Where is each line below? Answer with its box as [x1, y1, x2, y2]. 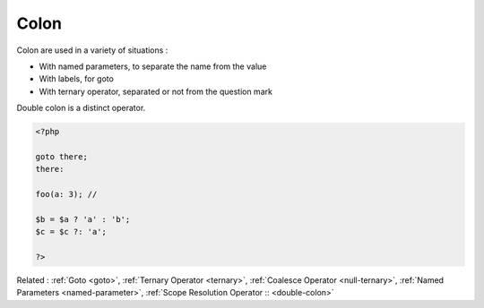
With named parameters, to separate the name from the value [39, 61, 267, 72]
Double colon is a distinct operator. [16, 103, 146, 114]
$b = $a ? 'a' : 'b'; [35, 214, 131, 224]
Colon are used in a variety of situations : [16, 45, 169, 56]
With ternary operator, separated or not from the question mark [39, 86, 273, 97]
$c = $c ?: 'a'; [35, 227, 108, 237]
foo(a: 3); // [35, 189, 98, 200]
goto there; [35, 151, 89, 161]
